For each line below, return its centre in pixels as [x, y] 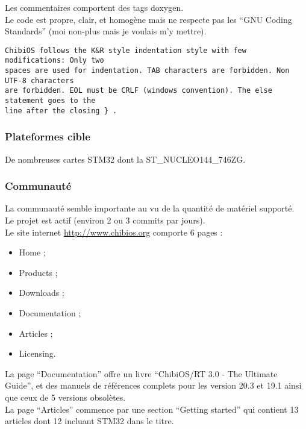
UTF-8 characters [39, 80]
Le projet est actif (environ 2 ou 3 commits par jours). [105, 220]
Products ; [38, 272]
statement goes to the [50, 101]
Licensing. [37, 353]
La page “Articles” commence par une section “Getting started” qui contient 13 [152, 409]
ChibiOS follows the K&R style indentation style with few [126, 50]
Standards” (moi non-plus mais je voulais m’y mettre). [106, 31]
